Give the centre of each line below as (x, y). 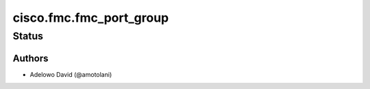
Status (28, 36)
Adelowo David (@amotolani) (71, 74)
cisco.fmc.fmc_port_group (91, 18)
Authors (30, 58)
